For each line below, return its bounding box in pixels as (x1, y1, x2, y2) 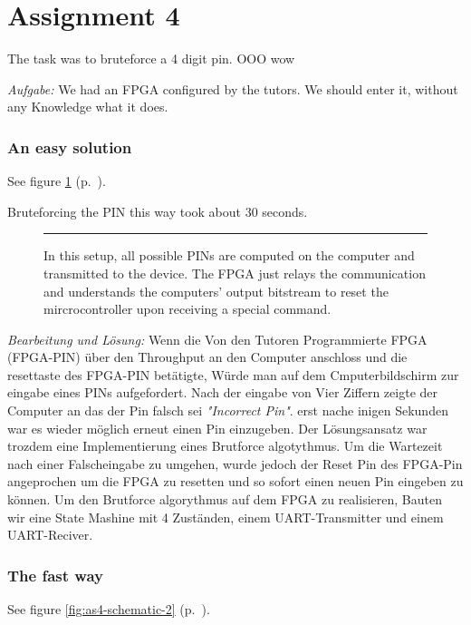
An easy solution (7, 135, 132, 158)
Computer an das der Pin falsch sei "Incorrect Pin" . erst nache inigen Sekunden (7, 401, 448, 420)
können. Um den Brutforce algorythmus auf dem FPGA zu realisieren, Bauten (7, 490, 442, 509)
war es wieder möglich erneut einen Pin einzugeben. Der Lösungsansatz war (7, 418, 428, 437)
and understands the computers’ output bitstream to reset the (43, 281, 389, 300)
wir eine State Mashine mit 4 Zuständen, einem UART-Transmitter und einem (7, 507, 444, 526)
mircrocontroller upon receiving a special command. (43, 299, 332, 318)
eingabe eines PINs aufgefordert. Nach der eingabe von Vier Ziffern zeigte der (7, 383, 438, 402)
